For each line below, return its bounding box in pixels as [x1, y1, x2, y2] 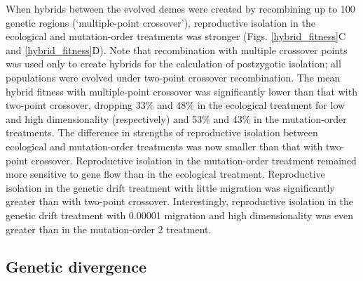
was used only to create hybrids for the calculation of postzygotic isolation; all [6, 56, 341, 71]
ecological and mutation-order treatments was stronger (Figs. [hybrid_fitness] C [6, 29, 346, 44]
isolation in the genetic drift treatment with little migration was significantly [6, 180, 335, 195]
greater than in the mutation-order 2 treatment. [6, 221, 212, 236]
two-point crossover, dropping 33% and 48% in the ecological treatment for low [6, 98, 345, 112]
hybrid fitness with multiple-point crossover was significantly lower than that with [6, 84, 357, 98]
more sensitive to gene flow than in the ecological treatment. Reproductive [6, 166, 325, 181]
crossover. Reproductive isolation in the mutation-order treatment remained [31, 152, 357, 167]
